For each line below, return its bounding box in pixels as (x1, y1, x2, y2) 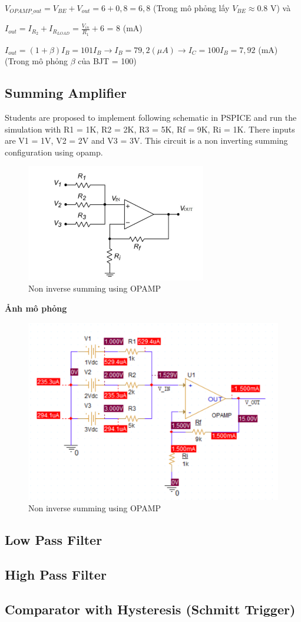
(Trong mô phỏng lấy (153, 2, 230, 14)
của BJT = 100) (78, 55, 137, 67)
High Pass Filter (5, 565, 107, 583)
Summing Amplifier (5, 84, 127, 102)
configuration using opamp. (5, 145, 103, 158)
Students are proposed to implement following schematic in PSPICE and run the (5, 111, 297, 124)
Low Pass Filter (5, 531, 102, 549)
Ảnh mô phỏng (5, 302, 67, 314)
